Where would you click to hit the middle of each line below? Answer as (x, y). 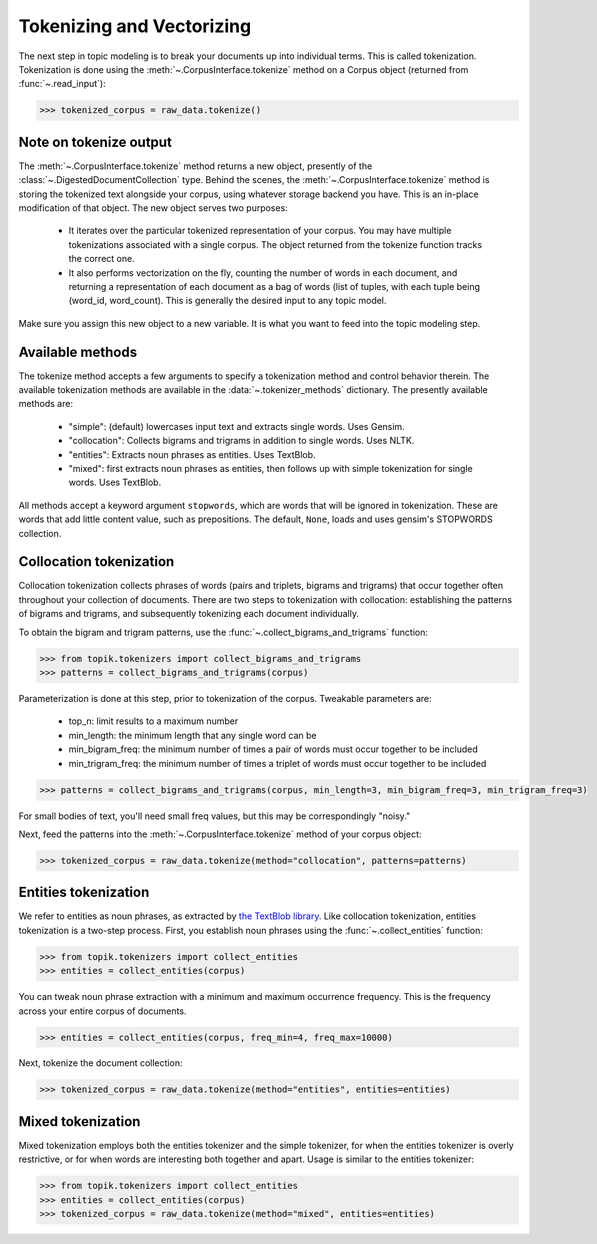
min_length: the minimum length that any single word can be (192, 735)
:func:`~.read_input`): (62, 84)
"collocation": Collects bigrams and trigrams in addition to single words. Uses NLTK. (241, 441)
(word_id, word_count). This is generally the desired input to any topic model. (227, 301)
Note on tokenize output (95, 141)
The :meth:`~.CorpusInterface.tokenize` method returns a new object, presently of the (195, 166)
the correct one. (101, 259)
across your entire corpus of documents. (102, 1011)
